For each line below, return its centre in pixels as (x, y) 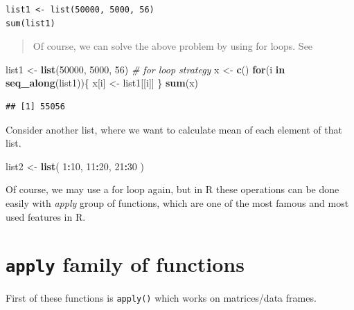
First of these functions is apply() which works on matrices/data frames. (161, 298)
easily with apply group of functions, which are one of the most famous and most (177, 202)
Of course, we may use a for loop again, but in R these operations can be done (172, 189)
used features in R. (46, 216)
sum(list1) (30, 23)
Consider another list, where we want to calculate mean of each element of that (174, 129)
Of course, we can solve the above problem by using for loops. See (173, 46)
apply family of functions (125, 264)
